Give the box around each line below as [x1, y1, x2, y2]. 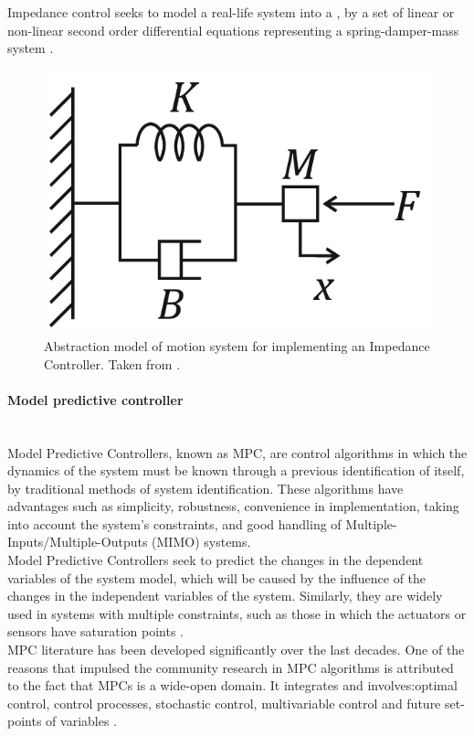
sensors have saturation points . [7, 622, 184, 641]
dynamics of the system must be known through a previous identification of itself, [7, 461, 465, 480]
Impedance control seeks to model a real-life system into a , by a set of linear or [7, 3, 455, 21]
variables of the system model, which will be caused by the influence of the [7, 568, 427, 587]
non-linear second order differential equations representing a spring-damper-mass [7, 20, 459, 39]
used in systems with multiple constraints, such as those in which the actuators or [7, 603, 467, 623]
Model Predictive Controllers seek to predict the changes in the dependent [7, 550, 424, 570]
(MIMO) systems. [152, 532, 251, 551]
